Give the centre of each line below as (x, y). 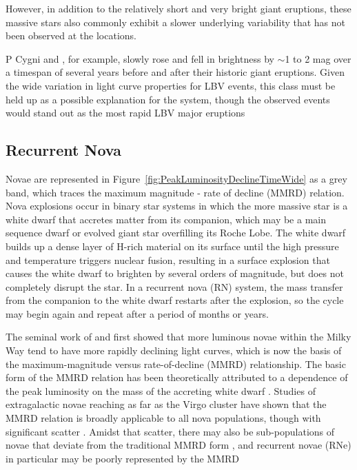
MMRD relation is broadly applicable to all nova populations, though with (163, 418)
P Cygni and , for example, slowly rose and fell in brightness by (140, 58)
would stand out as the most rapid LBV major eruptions (125, 113)
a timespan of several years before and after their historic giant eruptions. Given (175, 72)
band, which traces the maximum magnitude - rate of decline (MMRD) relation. (175, 192)
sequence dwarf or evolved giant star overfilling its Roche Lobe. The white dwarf (176, 233)
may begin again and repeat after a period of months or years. (137, 313)
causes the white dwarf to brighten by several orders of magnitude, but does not (175, 273)
